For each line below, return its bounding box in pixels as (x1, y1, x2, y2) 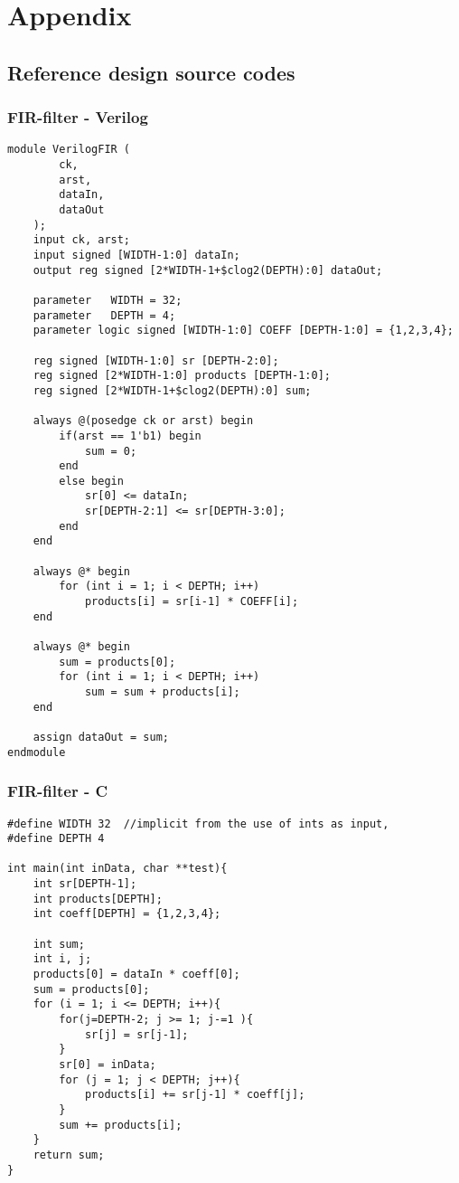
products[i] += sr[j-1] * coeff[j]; (84, 1088, 305, 1102)
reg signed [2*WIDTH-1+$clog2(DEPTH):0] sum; (33, 383, 312, 397)
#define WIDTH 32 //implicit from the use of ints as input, (7, 817, 389, 830)
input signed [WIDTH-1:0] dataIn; (33, 248, 240, 261)
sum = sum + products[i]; (84, 686, 240, 698)
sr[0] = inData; (59, 1058, 156, 1071)
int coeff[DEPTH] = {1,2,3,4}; (33, 907, 221, 921)
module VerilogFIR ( (7, 143, 131, 156)
